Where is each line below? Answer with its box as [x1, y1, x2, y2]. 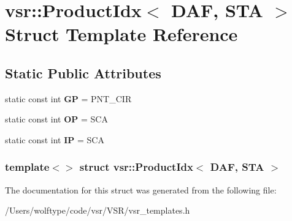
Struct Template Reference [5, 21, 238, 47]
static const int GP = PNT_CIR [5, 92, 132, 105]
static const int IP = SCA [5, 133, 104, 146]
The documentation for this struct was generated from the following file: [5, 183, 277, 196]
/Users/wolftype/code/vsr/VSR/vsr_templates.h [5, 204, 190, 217]
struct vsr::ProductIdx [79, 159, 193, 174]
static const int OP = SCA [5, 113, 108, 125]
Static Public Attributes [5, 63, 161, 82]
